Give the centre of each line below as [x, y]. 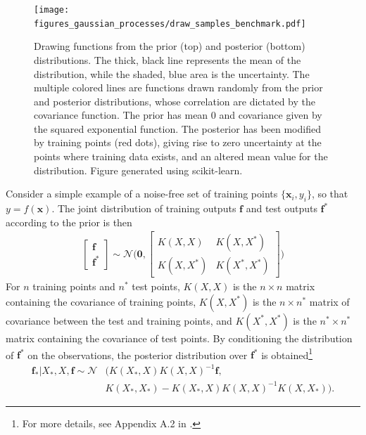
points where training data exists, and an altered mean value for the [181, 156]
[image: [52, 10]
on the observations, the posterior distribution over [138, 355]
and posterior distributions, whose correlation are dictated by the [175, 101]
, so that [330, 194]
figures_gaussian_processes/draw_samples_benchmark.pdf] [170, 24]
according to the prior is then [69, 222]
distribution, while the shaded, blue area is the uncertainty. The [172, 73]
